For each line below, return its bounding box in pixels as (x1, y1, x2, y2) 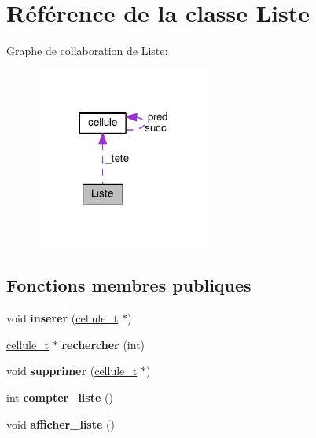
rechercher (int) (61, 336, 145, 352)
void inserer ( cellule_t (6, 310, 119, 326)
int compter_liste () (6, 388, 113, 405)
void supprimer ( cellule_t (6, 363, 138, 379)
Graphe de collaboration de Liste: (6, 42, 168, 59)
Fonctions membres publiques (6, 273, 252, 297)
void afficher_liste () (6, 415, 115, 432)
